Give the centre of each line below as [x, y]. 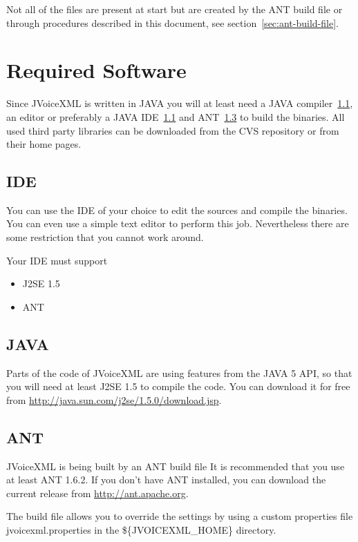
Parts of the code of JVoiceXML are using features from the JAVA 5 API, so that [179, 372]
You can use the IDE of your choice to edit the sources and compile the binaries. [177, 210]
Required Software [96, 70]
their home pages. [44, 144]
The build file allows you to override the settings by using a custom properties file [180, 516]
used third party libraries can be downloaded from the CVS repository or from [173, 130]
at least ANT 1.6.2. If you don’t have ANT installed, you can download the [166, 480]
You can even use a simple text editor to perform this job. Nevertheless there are [178, 223]
